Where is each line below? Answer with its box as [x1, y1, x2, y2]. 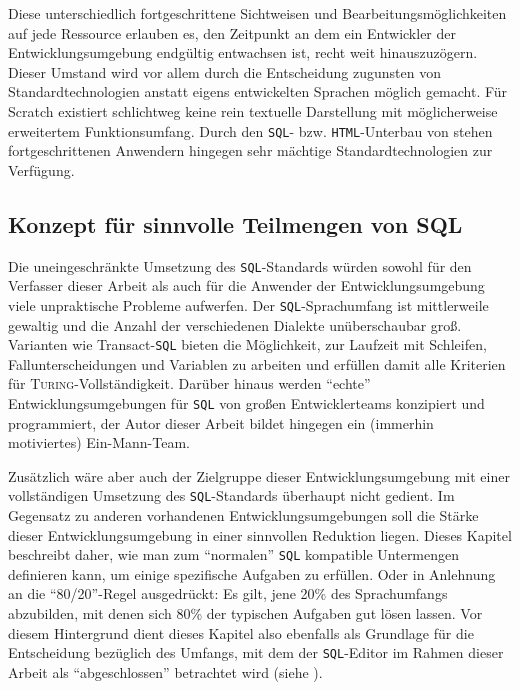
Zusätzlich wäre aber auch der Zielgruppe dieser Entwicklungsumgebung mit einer [8, 465, 510, 486]
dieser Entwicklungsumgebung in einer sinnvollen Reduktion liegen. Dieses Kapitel [8, 524, 512, 545]
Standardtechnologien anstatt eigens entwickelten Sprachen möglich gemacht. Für [8, 81, 508, 102]
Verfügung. [8, 159, 75, 180]
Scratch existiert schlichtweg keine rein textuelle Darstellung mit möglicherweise [8, 100, 498, 121]
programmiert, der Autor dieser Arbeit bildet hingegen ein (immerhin [8, 412, 434, 433]
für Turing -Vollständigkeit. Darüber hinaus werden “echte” [8, 373, 371, 394]
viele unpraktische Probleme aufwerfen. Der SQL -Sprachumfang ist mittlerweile [8, 294, 489, 315]
